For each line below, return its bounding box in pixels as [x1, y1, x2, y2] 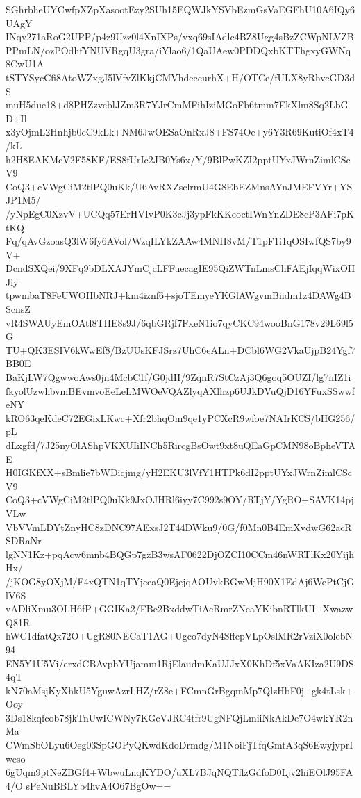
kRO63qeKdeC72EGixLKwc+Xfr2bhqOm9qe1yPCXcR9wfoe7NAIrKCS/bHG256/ [6, 410, 355, 425]
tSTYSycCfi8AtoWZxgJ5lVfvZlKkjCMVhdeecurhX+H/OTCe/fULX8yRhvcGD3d [6, 70, 355, 84]
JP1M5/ [6, 193, 41, 207]
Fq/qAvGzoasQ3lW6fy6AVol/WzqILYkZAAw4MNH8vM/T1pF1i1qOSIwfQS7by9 [6, 234, 351, 248]
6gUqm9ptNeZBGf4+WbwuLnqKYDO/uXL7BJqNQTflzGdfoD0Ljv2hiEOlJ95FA [6, 765, 353, 779]
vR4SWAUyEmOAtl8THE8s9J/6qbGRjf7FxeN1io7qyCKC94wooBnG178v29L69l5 [6, 315, 353, 329]
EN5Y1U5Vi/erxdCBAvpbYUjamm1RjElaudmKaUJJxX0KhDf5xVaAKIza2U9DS [6, 655, 354, 670]
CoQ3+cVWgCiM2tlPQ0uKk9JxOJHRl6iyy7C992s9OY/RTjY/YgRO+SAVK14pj [6, 492, 354, 507]
